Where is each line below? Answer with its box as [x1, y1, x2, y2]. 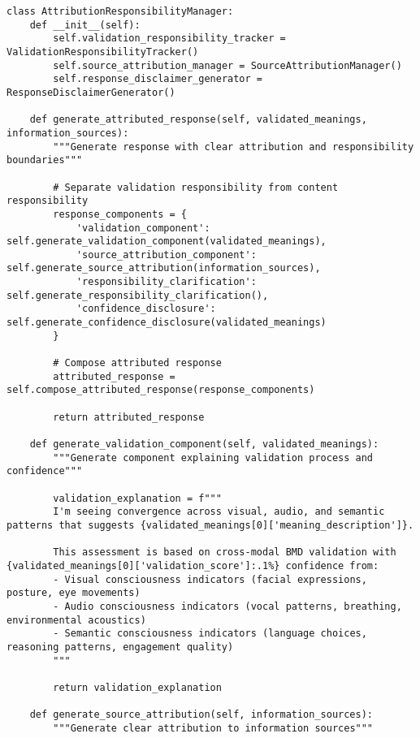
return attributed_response [53, 411, 205, 423]
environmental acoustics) [6, 614, 146, 626]
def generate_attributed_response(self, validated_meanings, [29, 114, 367, 126]
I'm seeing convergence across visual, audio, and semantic [53, 506, 385, 518]
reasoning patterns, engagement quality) [6, 641, 234, 653]
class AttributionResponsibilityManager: [6, 6, 234, 17]
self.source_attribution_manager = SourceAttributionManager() [53, 59, 402, 71]
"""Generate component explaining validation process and [53, 451, 374, 464]
